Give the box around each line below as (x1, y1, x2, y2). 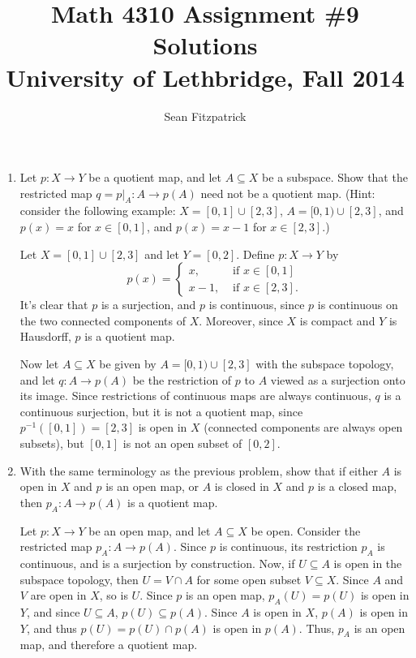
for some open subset (196, 570, 302, 587)
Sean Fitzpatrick (164, 107, 247, 124)
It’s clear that (19, 296, 88, 313)
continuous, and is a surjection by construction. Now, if (19, 554, 295, 571)
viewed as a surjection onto (270, 371, 405, 388)
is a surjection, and (101, 296, 196, 313)
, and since (26, 603, 80, 620)
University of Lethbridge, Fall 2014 (6, 60, 405, 93)
